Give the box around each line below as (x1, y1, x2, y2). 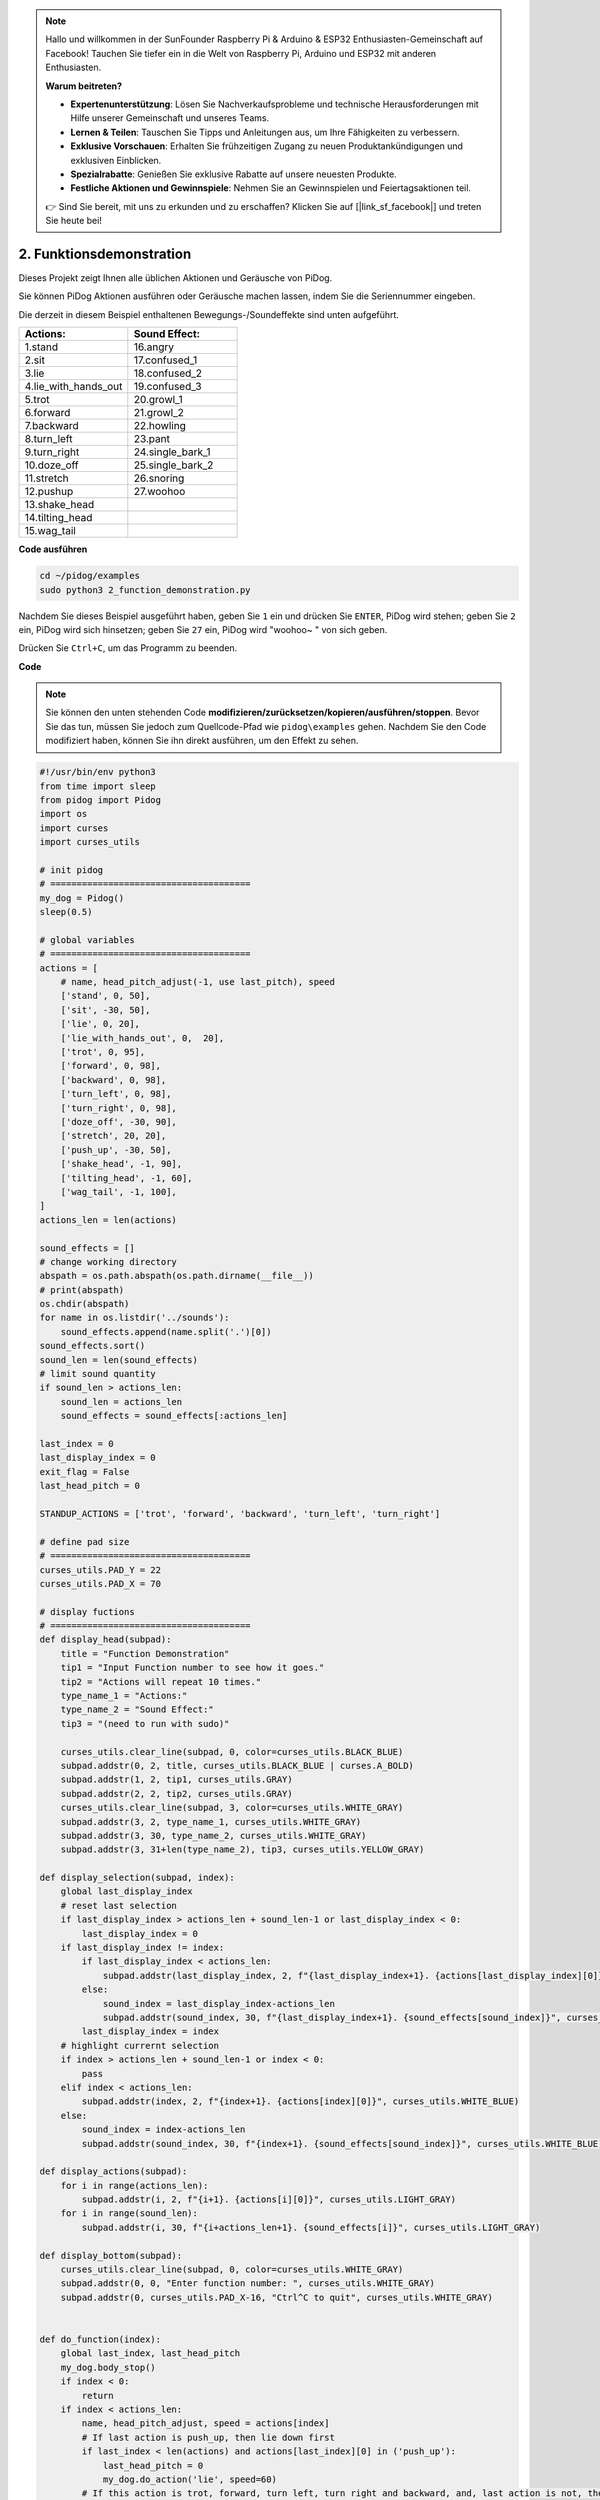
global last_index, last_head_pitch (60, 2348, 240, 2359)
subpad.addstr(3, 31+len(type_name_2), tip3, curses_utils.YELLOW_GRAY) (60, 1844, 425, 1855)
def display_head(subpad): (39, 1634, 172, 1645)
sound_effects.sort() (39, 1340, 146, 1352)
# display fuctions (39, 1606, 135, 1617)
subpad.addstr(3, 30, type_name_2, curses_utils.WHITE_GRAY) (60, 1830, 367, 1841)
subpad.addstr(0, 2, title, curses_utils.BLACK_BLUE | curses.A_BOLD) (60, 1760, 415, 1771)
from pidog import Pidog (39, 795, 162, 806)
